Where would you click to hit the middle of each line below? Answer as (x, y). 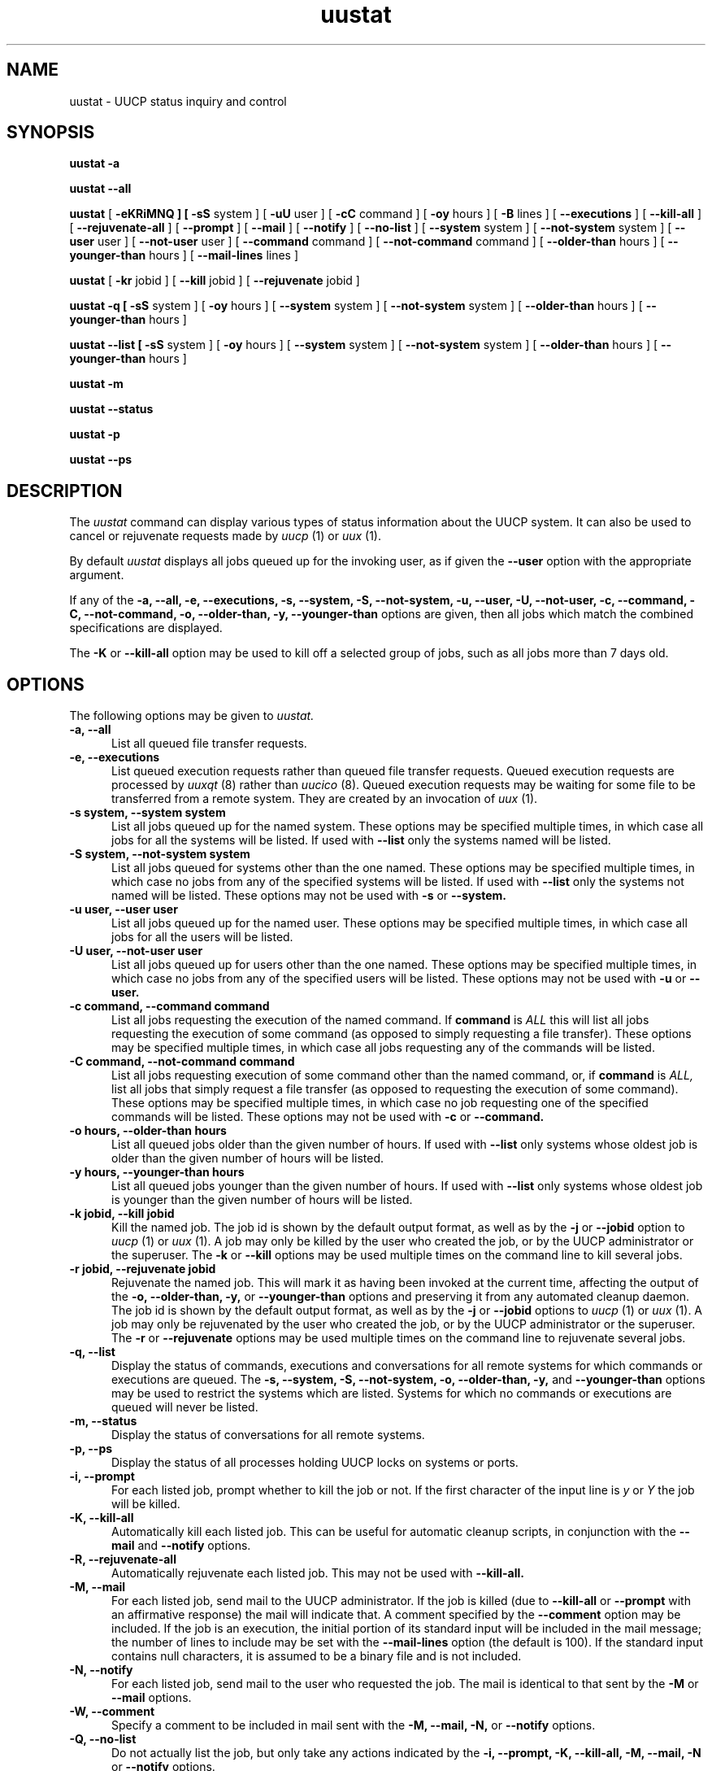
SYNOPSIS (51, 133)
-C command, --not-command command (182, 1062)
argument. (97, 575)
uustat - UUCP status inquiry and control (178, 101)
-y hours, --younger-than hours (157, 1172)
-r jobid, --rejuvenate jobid (143, 1269)
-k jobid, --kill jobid (122, 1214)
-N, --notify (101, 1670)
